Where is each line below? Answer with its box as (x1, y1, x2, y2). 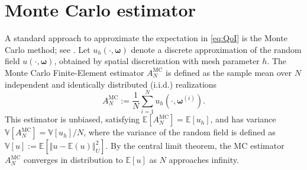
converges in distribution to (24, 154, 123, 166)
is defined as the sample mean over (166, 66, 292, 78)
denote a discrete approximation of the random (131, 43, 302, 55)
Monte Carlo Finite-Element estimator (5, 66, 144, 78)
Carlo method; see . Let (5, 43, 91, 55)
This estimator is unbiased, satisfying (5, 113, 140, 125)
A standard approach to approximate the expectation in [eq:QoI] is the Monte (5, 32, 287, 44)
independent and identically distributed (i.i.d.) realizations (5, 78, 217, 90)
